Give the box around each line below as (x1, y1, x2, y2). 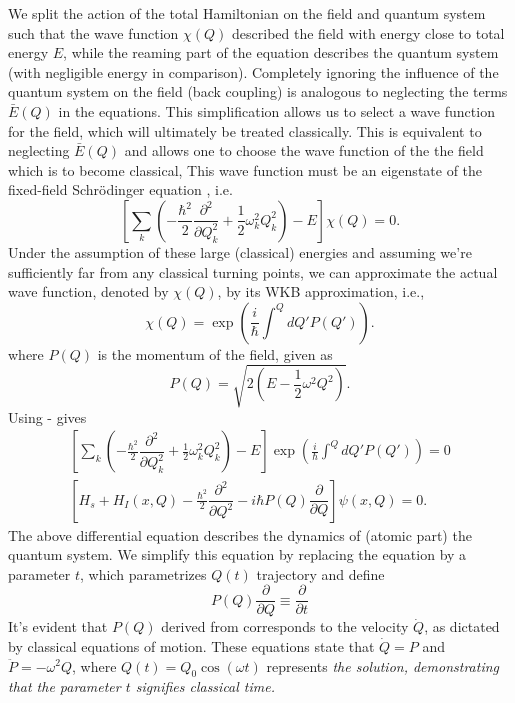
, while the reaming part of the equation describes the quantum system (63, 42, 499, 63)
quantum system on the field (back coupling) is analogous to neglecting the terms (8, 81, 508, 102)
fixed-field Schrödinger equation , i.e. (8, 179, 233, 200)
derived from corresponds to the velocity (161, 616, 409, 637)
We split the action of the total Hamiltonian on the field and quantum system (8, 3, 486, 23)
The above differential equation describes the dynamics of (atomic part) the (8, 524, 472, 545)
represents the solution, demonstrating (266, 655, 500, 676)
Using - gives (8, 406, 87, 427)
